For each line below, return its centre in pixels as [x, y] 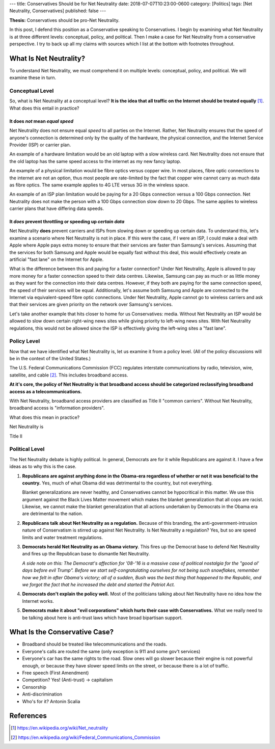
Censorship [34, 687]
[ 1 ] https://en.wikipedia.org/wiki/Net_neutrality [59, 728]
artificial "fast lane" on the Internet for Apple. [57, 259]
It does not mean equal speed [42, 121]
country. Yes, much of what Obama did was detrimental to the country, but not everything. [118, 483]
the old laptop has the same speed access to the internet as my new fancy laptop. [95, 161]
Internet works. [38, 601]
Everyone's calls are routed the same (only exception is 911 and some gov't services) [111, 651]
